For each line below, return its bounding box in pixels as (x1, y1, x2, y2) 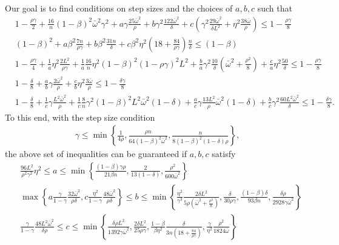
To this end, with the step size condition (5, 110, 155, 123)
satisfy (212, 147, 236, 160)
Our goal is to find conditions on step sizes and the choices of (5, 2, 233, 14)
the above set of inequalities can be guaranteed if (5, 147, 187, 160)
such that (257, 2, 292, 14)
